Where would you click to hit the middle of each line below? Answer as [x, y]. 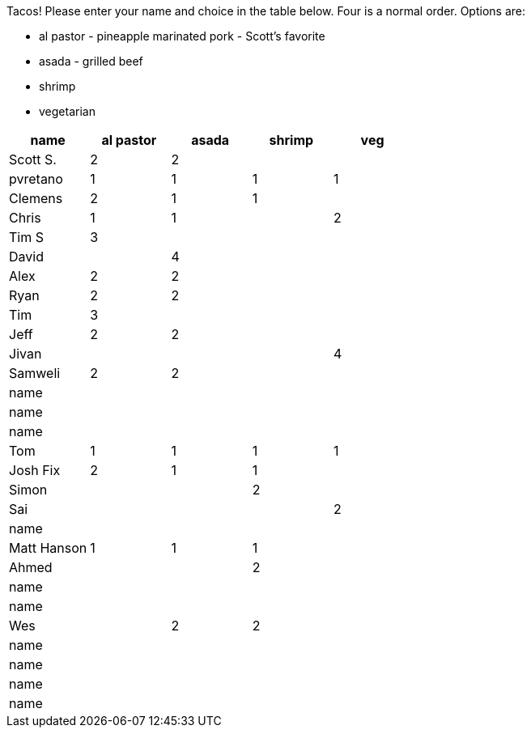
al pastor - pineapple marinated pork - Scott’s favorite [182, 36]
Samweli [35, 373]
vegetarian [67, 111]
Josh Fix [35, 470]
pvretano [36, 179]
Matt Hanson [48, 548]
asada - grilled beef [91, 61]
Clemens [36, 198]
